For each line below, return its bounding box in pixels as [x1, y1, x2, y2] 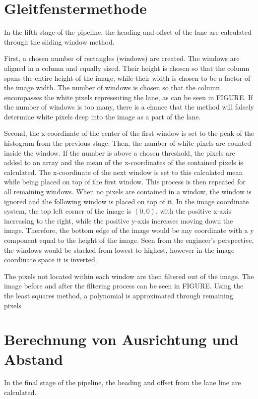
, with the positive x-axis [155, 206, 232, 216]
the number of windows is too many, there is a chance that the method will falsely [4, 102, 254, 112]
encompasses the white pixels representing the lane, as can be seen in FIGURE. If [4, 92, 253, 102]
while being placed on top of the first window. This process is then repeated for [4, 176, 246, 187]
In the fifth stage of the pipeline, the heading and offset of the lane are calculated [4, 27, 252, 37]
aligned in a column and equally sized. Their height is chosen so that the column [4, 62, 250, 73]
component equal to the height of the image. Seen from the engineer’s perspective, [4, 235, 254, 245]
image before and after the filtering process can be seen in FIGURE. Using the [4, 281, 244, 291]
